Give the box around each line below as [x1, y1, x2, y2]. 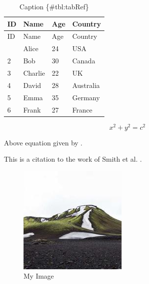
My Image [24, 271, 54, 281]
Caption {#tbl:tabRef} [19, 1, 89, 11]
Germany [72, 92, 100, 102]
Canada [72, 56, 96, 66]
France [72, 104, 93, 114]
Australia [72, 80, 100, 90]
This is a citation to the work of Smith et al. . [4, 154, 142, 164]
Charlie [23, 67, 45, 78]
